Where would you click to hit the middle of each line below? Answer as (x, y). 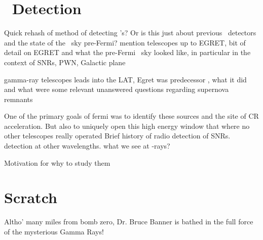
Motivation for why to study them (57, 162)
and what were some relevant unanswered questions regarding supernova (117, 89)
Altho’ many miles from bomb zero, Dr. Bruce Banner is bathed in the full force (129, 222)
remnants (18, 99)
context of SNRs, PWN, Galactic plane (65, 62)
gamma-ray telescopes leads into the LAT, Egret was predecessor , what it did (125, 79)
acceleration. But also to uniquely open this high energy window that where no (127, 126)
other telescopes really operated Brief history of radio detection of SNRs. (117, 136)
